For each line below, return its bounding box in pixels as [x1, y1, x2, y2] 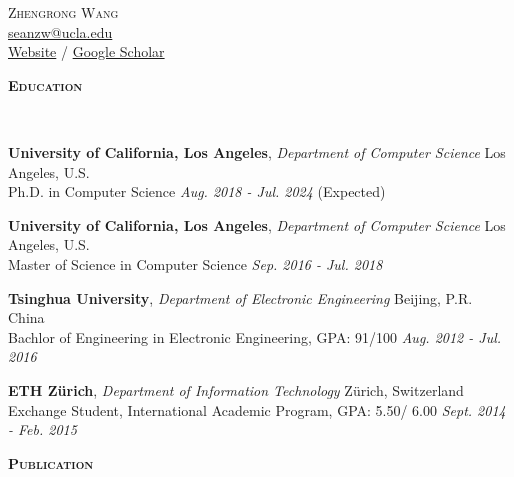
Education [8, 74, 83, 95]
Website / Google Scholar [8, 41, 165, 62]
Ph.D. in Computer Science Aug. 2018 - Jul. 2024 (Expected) [8, 181, 386, 202]
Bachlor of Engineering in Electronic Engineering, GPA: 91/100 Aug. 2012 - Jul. [8, 326, 502, 347]
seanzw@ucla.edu [8, 21, 113, 42]
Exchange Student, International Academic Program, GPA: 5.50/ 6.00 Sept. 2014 [8, 399, 506, 420]
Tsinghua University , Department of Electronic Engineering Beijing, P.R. [8, 287, 473, 308]
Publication [8, 452, 94, 473]
